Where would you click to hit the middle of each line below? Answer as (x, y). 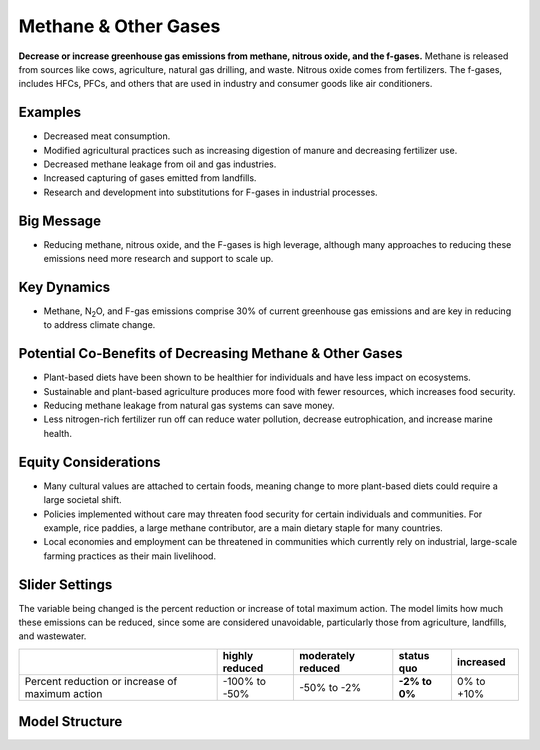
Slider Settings (65, 584)
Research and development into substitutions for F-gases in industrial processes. (211, 192)
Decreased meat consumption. (107, 136)
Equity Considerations (89, 461)
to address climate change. (99, 325)
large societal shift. (82, 500)
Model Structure (70, 721)
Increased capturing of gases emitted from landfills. (150, 178)
